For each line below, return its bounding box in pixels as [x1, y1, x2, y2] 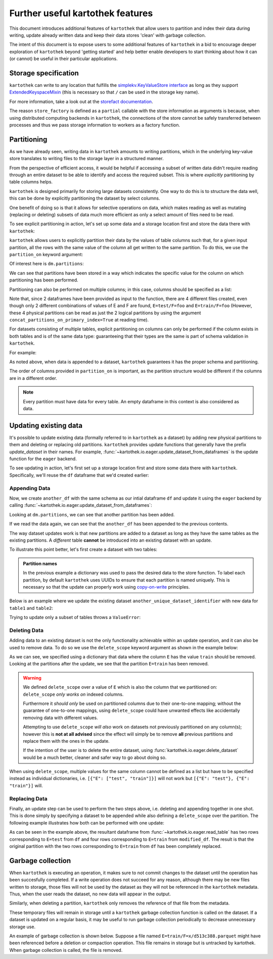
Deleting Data [9, 627, 44, 634]
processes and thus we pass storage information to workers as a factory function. [9, 122, 180, 128]
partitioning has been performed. [9, 277, 78, 283]
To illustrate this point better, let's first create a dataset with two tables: [9, 546, 158, 553]
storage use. [9, 924, 35, 930]
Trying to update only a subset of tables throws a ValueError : [9, 614, 141, 620]
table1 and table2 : [9, 605, 53, 611]
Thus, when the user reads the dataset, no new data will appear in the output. [9, 891, 171, 897]
